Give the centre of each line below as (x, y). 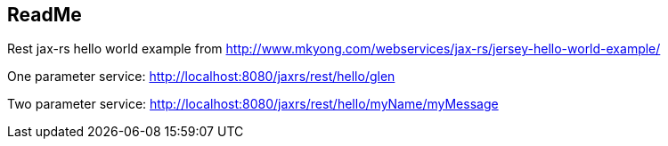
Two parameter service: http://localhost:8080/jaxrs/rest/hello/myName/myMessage (253, 104)
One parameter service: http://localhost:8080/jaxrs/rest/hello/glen (201, 77)
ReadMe (45, 15)
